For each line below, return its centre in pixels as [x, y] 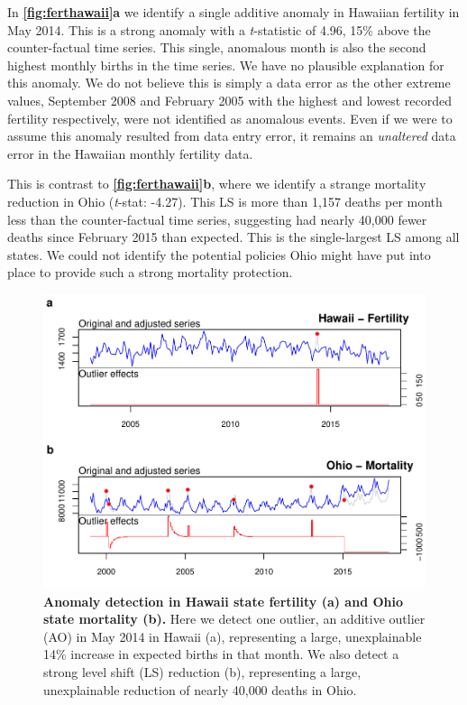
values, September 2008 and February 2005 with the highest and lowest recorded [229, 100]
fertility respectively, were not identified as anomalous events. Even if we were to [230, 118]
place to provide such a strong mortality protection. [150, 272]
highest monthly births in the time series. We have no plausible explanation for [226, 65]
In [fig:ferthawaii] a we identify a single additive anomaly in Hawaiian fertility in [233, 12]
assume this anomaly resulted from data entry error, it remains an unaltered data [232, 136]
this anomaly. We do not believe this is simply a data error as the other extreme [229, 83]
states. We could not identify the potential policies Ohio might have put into [219, 254]
